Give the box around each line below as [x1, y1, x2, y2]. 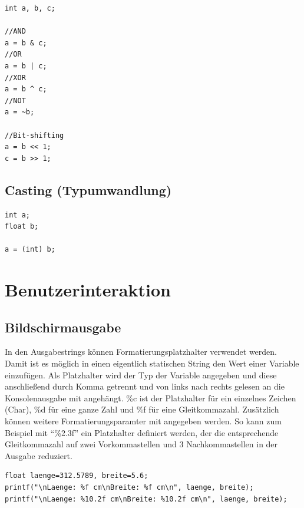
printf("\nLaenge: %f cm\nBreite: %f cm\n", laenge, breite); [5, 483, 254, 491]
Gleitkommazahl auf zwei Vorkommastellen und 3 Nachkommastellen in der [5, 438, 278, 450]
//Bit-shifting [5, 131, 64, 140]
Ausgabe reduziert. [5, 449, 72, 461]
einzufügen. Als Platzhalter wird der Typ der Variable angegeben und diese [5, 368, 277, 381]
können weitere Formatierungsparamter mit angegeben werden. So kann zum [5, 415, 282, 427]
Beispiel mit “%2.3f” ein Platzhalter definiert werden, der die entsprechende [5, 426, 279, 438]
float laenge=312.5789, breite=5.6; [5, 471, 148, 480]
